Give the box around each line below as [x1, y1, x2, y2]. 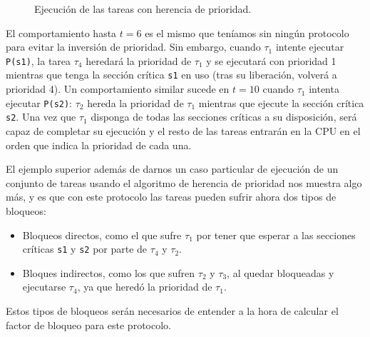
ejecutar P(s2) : [6, 95, 73, 110]
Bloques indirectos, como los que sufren [22, 265, 195, 280]
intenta [309, 81, 339, 96]
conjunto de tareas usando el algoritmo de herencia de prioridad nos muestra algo [6, 175, 362, 190]
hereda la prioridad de [87, 95, 184, 110]
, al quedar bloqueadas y [227, 265, 334, 280]
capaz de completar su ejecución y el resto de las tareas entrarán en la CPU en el [6, 124, 361, 138]
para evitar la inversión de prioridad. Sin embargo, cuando [6, 39, 261, 54]
